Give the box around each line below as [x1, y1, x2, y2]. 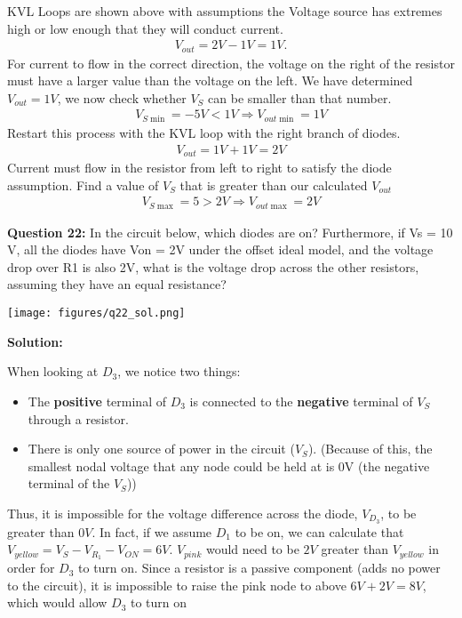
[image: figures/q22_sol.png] [7, 307, 186, 320]
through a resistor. [28, 409, 129, 428]
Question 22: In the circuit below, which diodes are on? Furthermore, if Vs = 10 [7, 222, 453, 241]
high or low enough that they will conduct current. [7, 19, 283, 37]
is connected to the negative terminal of [189, 391, 413, 410]
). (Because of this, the [307, 439, 433, 458]
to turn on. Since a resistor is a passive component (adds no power [78, 558, 441, 577]
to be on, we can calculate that [235, 522, 404, 541]
